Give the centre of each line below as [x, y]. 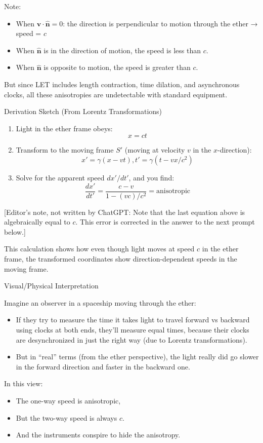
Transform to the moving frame [65, 150]
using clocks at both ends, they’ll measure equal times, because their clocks [133, 329]
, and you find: [151, 177]
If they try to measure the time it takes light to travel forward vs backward [133, 320]
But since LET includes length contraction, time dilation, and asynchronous [122, 84]
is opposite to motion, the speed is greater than [117, 67]
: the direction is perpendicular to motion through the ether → [160, 23]
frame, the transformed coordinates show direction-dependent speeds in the [121, 258]
